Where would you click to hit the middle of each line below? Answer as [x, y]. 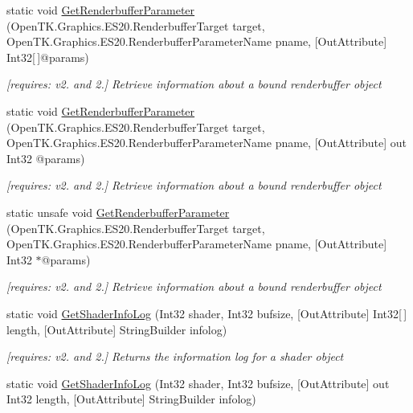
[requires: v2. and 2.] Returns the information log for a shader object [175, 356]
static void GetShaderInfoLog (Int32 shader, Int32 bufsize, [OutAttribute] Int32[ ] [207, 313]
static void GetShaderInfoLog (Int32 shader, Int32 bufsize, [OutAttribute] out [198, 383]
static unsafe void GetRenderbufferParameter [118, 212]
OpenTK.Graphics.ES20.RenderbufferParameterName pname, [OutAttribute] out [207, 143]
